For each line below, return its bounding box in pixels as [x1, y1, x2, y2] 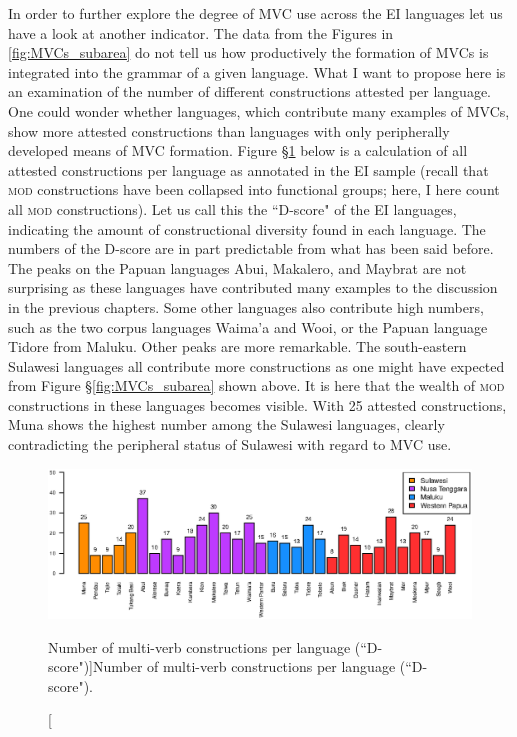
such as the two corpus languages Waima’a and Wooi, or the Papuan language [8, 316, 488, 337]
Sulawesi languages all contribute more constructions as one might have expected [8, 355, 505, 376]
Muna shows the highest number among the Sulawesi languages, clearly [8, 414, 445, 435]
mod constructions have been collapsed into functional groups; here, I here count [8, 179, 500, 200]
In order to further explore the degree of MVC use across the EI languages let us [8, 3, 503, 23]
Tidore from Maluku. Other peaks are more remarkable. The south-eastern [8, 336, 467, 357]
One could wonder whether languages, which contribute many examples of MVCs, [8, 100, 510, 121]
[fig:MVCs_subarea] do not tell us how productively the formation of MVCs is [8, 42, 489, 63]
